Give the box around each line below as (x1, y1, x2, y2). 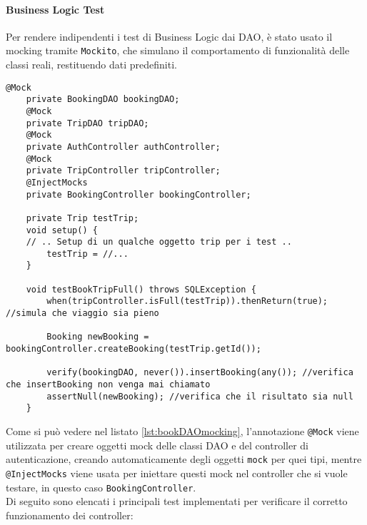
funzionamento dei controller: (6, 507, 134, 522)
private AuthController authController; (26, 141, 221, 152)
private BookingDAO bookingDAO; (26, 94, 180, 105)
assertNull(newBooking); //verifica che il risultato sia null (46, 391, 353, 402)
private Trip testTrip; (26, 213, 139, 223)
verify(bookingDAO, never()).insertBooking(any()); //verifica (46, 367, 353, 378)
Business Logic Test (6, 1, 105, 16)
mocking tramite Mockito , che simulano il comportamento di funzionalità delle (6, 43, 350, 58)
